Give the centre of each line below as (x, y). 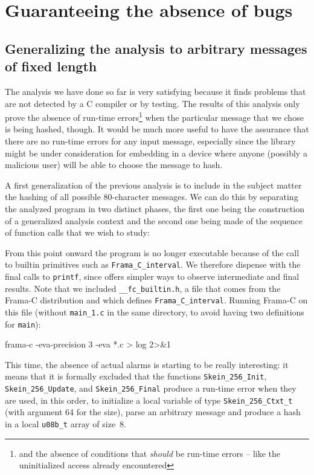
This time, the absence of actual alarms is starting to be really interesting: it (147, 364)
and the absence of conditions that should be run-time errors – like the (150, 453)
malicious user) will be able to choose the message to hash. (114, 165)
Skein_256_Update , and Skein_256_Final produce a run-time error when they (151, 388)
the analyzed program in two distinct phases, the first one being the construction (155, 208)
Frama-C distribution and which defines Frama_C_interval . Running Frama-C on (156, 300)
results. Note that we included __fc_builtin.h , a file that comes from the (143, 288)
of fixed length (51, 66)
